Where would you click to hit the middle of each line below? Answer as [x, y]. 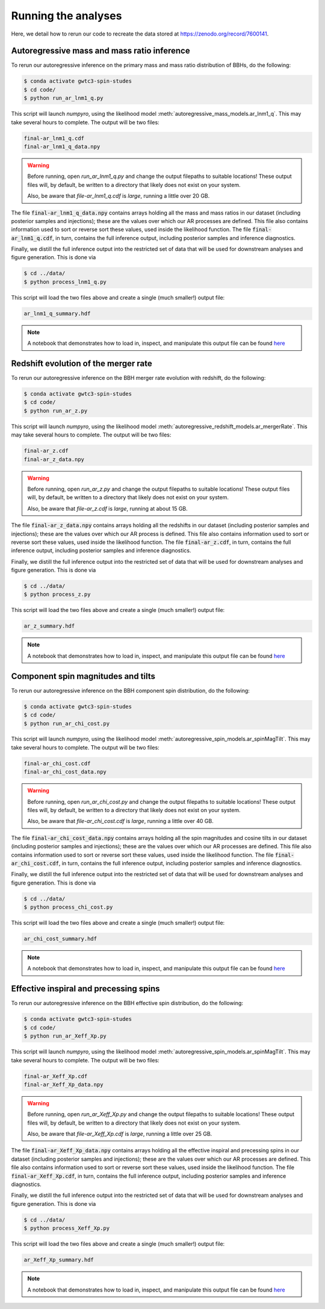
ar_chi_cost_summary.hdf [60, 939]
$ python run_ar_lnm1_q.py [63, 98]
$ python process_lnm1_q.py [65, 282]
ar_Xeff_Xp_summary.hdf [59, 1260]
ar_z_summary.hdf [49, 626]
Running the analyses [67, 16]
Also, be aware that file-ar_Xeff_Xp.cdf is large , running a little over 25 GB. [120, 1134]
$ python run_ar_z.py [56, 411]
